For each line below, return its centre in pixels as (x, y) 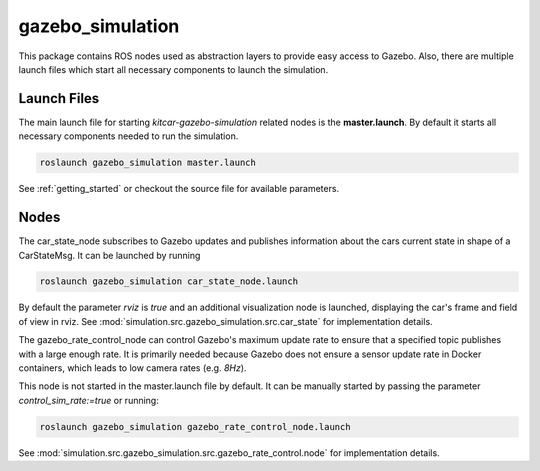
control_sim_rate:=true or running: (88, 400)
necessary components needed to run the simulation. (128, 136)
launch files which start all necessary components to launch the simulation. (173, 69)
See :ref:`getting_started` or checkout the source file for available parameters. (179, 189)
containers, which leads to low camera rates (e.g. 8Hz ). (132, 368)
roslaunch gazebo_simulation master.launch (148, 163)
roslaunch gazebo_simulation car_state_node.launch (169, 281)
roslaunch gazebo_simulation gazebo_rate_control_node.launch (195, 426)
